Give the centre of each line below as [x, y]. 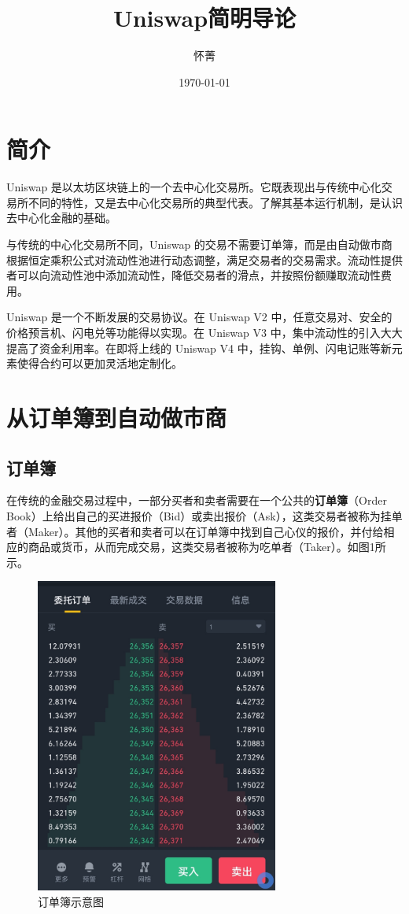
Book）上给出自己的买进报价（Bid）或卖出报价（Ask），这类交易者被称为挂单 [204, 515]
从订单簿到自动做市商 [117, 417]
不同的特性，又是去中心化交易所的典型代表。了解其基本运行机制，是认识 [215, 202]
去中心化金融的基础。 [61, 218]
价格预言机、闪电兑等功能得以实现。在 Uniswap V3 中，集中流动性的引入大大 [204, 332]
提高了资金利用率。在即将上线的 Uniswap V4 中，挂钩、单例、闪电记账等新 [199, 348]
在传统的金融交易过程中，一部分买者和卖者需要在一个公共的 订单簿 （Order [197, 500]
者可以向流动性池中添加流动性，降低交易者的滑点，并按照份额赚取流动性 [193, 275]
